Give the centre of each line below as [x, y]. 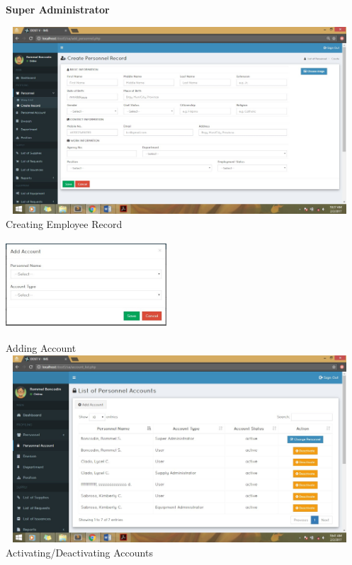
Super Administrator [58, 9]
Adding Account [41, 348]
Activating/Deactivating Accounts [79, 552]
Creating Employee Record [64, 223]
